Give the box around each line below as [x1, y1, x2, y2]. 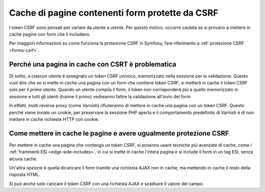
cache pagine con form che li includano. [9, 31, 91, 37]
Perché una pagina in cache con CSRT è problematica [9, 60, 177, 68]
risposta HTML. [9, 172, 41, 178]
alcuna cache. [9, 156, 38, 162]
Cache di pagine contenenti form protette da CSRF [9, 7, 218, 18]
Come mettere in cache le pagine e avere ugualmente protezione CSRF [9, 129, 229, 137]
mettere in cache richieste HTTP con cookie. [9, 116, 100, 122]
